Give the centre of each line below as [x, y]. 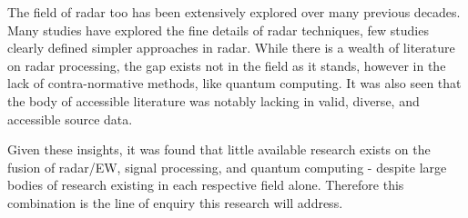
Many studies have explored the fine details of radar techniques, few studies [218, 30]
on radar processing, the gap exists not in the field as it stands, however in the [227, 65]
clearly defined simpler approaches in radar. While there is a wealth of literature [231, 48]
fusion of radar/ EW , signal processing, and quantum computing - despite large [227, 167]
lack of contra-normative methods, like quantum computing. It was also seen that [234, 83]
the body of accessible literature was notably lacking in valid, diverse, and [214, 100]
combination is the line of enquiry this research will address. [175, 202]
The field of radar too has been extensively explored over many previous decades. [234, 12]
